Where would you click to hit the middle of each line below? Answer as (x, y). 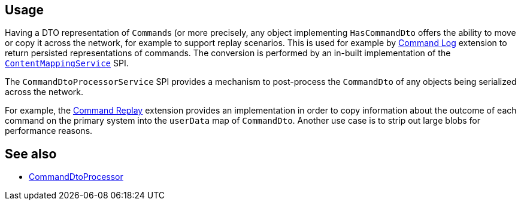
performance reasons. (49, 131)
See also (31, 154)
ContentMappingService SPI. (67, 63)
